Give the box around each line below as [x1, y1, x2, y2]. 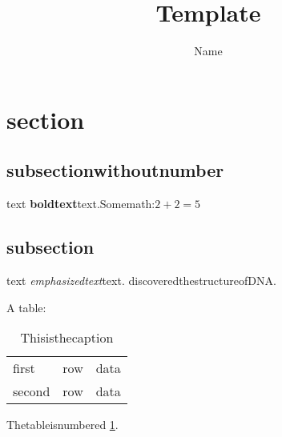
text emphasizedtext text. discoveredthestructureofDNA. [6, 271, 276, 288]
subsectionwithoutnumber [6, 158, 224, 182]
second [13, 382, 50, 401]
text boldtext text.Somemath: [6, 195, 155, 212]
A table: [6, 299, 46, 315]
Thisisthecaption [20, 328, 114, 347]
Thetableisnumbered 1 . [6, 416, 119, 433]
